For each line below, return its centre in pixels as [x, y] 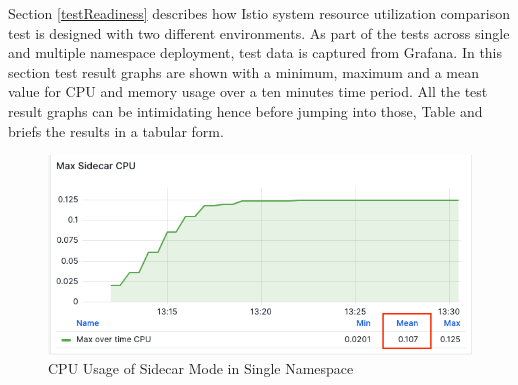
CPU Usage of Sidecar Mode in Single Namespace [201, 368]
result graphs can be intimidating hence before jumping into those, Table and [245, 110]
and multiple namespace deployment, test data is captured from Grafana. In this [255, 52]
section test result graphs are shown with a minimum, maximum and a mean [244, 71]
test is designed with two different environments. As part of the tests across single [259, 32]
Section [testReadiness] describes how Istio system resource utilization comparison [259, 13]
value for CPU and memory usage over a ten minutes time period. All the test [248, 91]
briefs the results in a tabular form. [116, 130]
